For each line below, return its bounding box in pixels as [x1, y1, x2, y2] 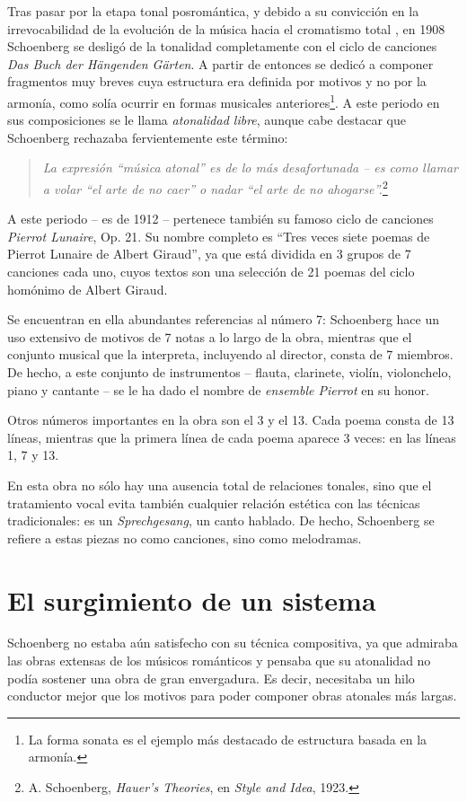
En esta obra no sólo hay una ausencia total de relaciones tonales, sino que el [7, 475, 432, 494]
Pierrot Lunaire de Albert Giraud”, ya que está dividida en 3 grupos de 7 [7, 244, 411, 263]
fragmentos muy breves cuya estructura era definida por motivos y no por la [7, 72, 427, 91]
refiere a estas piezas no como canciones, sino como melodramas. [7, 528, 362, 547]
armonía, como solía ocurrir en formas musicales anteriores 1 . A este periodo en [7, 90, 440, 111]
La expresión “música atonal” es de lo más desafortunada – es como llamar [42, 158, 458, 177]
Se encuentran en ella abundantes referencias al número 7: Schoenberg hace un [7, 310, 440, 329]
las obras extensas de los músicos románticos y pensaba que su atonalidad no [7, 651, 431, 670]
